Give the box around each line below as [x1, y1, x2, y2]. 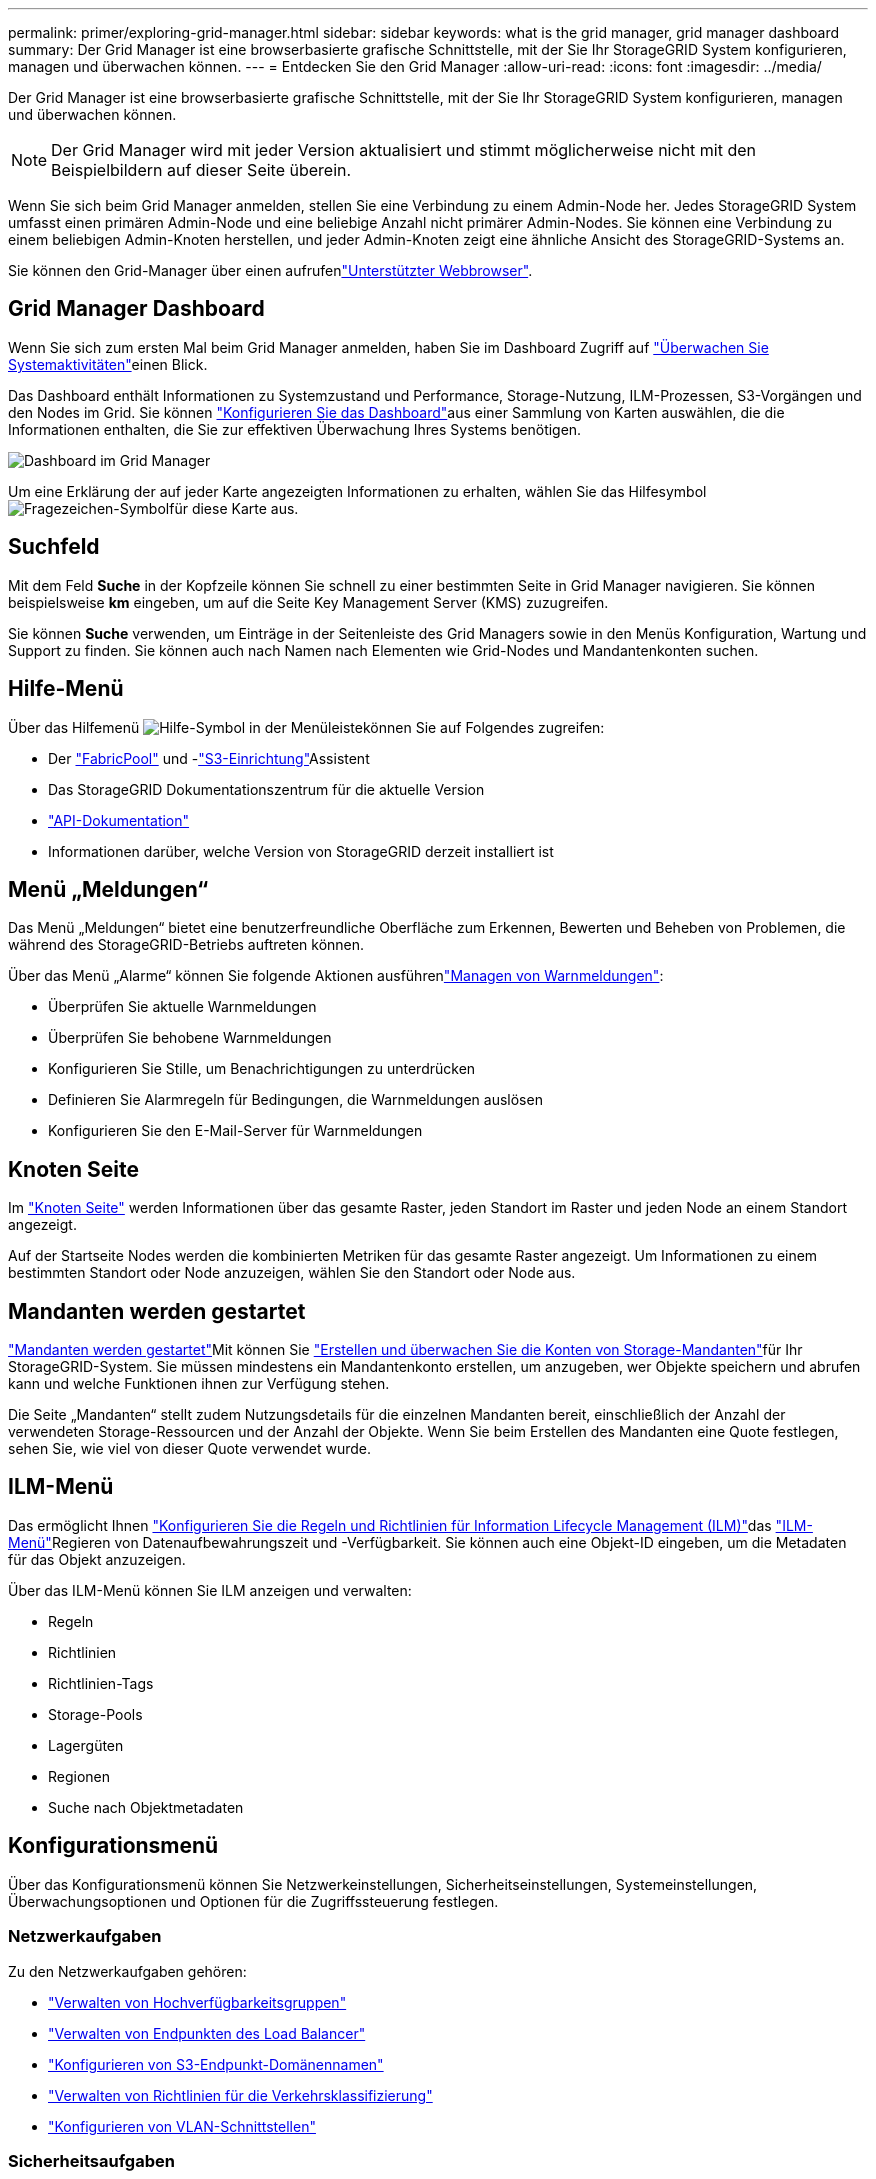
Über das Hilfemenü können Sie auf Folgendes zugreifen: [8, 718, 605, 736]
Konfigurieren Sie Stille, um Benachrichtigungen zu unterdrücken [48, 1060, 476, 1078]
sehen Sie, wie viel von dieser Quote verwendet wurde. [8, 1440, 371, 1458]
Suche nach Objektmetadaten [48, 1798, 244, 1816]
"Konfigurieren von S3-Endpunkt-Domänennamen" [48, 2055, 384, 2073]
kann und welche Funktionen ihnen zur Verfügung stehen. [8, 1375, 390, 1393]
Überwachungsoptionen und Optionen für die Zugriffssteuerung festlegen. [8, 1892, 499, 1910]
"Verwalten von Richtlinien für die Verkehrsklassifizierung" [48, 2086, 433, 2104]
